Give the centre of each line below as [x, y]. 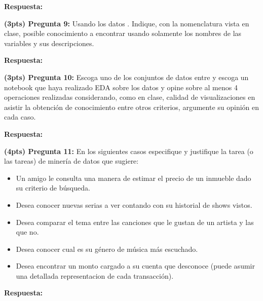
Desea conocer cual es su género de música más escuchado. [107, 249]
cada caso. [20, 117]
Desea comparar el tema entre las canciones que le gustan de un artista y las [135, 222]
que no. [27, 232]
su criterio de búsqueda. [53, 188]
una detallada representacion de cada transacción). [95, 275]
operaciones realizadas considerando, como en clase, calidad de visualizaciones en [130, 97]
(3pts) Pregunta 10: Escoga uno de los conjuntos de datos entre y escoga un [126, 77]
